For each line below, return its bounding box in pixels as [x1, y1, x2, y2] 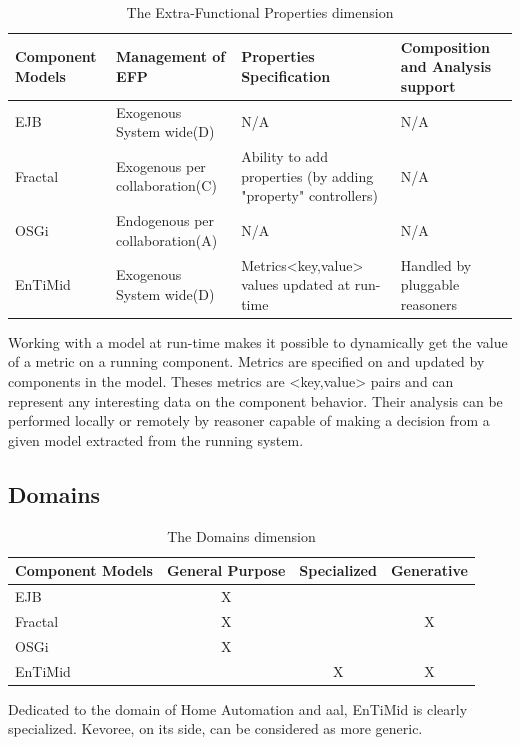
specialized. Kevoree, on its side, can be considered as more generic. [8, 718, 423, 739]
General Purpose [166, 560, 286, 581]
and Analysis [400, 56, 492, 77]
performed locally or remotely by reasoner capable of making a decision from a [8, 410, 490, 431]
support [400, 75, 456, 96]
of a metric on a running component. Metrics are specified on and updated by [8, 351, 485, 372]
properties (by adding [241, 165, 374, 186]
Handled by [400, 254, 472, 275]
